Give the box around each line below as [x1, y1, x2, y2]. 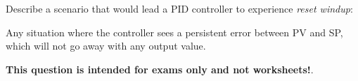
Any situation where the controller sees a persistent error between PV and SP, [6, 24, 343, 39]
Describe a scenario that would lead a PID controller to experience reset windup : [6, 1, 353, 15]
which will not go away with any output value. [6, 38, 206, 53]
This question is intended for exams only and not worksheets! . [6, 61, 314, 76]
